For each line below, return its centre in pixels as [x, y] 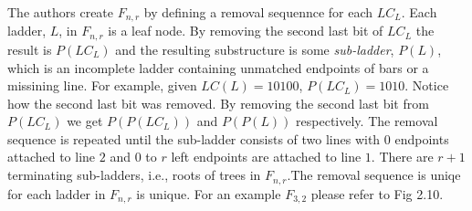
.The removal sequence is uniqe [374, 175]
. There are [402, 157]
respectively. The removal [367, 121]
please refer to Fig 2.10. [377, 193]
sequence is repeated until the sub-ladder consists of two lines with [194, 138]
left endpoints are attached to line [266, 157]
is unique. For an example [209, 193]
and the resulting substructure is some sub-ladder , [255, 49]
